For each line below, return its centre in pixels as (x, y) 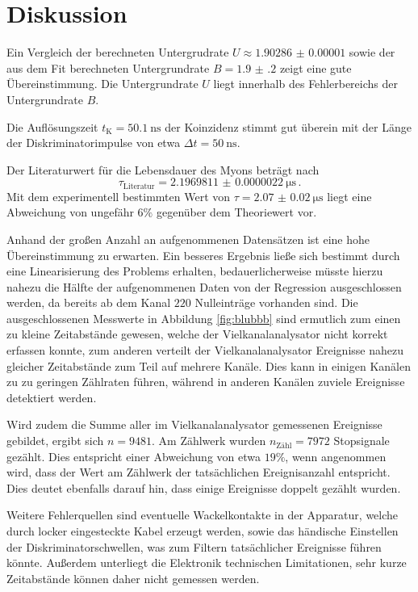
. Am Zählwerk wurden (209, 441)
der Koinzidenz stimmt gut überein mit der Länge (288, 126)
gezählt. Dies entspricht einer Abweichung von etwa (134, 456)
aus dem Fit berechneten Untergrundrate (108, 67)
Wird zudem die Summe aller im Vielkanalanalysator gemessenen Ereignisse (194, 424)
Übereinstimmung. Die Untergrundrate (102, 84)
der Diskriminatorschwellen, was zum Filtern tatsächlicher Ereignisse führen (194, 546)
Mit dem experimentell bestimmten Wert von (119, 196)
